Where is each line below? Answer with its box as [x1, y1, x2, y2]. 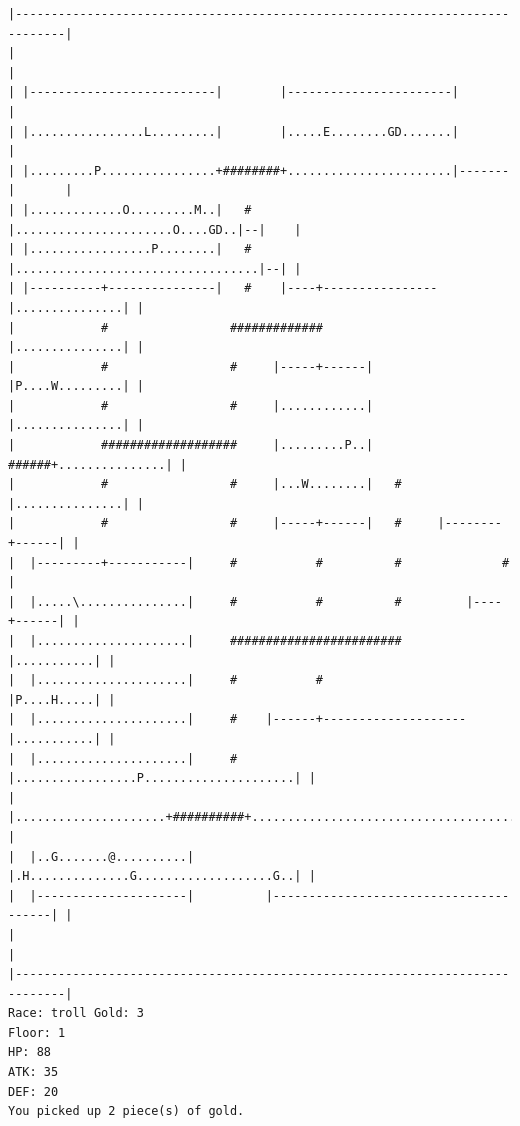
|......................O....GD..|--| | [8, 222, 302, 237]
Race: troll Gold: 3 [8, 1006, 145, 1021]
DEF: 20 [8, 1084, 59, 1099]
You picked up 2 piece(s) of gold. [8, 1104, 245, 1119]
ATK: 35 [8, 1065, 59, 1080]
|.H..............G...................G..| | [8, 869, 316, 884]
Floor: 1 [8, 1025, 66, 1040]
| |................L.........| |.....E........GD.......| [8, 124, 460, 139]
